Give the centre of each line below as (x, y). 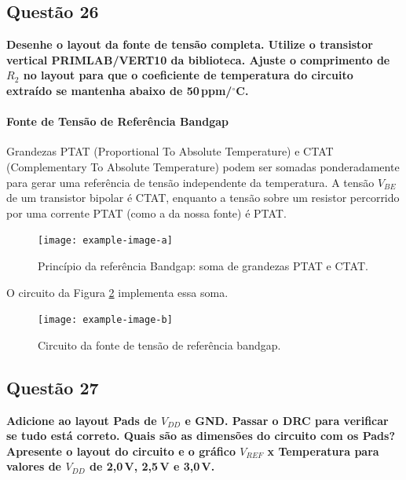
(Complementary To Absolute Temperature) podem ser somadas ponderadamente (203, 166)
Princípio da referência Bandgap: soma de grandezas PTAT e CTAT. (203, 266)
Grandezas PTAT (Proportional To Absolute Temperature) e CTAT (170, 151)
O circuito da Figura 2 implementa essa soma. (117, 292)
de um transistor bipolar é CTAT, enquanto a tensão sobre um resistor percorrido (203, 198)
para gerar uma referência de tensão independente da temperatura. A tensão (190, 182)
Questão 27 (53, 387)
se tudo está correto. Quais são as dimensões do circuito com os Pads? (201, 436)
